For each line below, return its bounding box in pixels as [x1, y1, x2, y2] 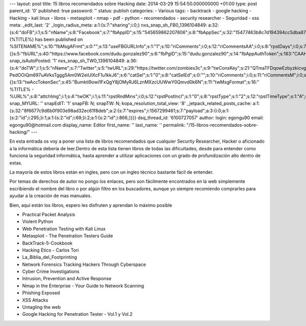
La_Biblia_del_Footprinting [22, 254, 78, 260]
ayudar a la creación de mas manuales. [9, 193, 92, 199]
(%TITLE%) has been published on [9, 36, 83, 42]
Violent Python [22, 219, 54, 225]
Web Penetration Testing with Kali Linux [22, 226, 106, 232]
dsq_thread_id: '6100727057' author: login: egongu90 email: [137, 115, 264, 121]
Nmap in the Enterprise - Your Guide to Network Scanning [22, 283, 144, 289]
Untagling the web [22, 304, 61, 310]
